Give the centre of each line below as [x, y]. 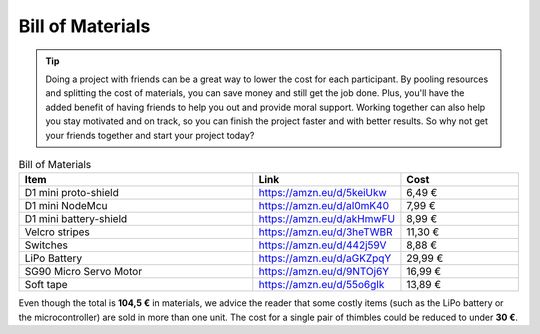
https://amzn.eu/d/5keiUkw [322, 193]
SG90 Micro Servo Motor [83, 272]
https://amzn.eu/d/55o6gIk [321, 285]
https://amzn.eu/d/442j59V [322, 245]
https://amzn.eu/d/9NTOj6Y [324, 272]
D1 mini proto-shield [71, 193]
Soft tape [46, 285]
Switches [46, 245]
